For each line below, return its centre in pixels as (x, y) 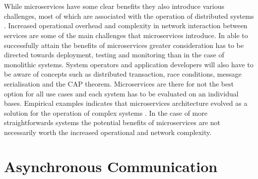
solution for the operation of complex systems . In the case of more (106, 112)
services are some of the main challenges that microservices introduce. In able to (126, 35)
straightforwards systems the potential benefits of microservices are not (112, 122)
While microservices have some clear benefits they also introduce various (114, 6)
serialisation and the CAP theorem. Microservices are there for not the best (119, 83)
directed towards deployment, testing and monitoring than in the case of (114, 55)
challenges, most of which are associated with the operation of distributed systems (129, 16)
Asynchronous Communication (111, 166)
